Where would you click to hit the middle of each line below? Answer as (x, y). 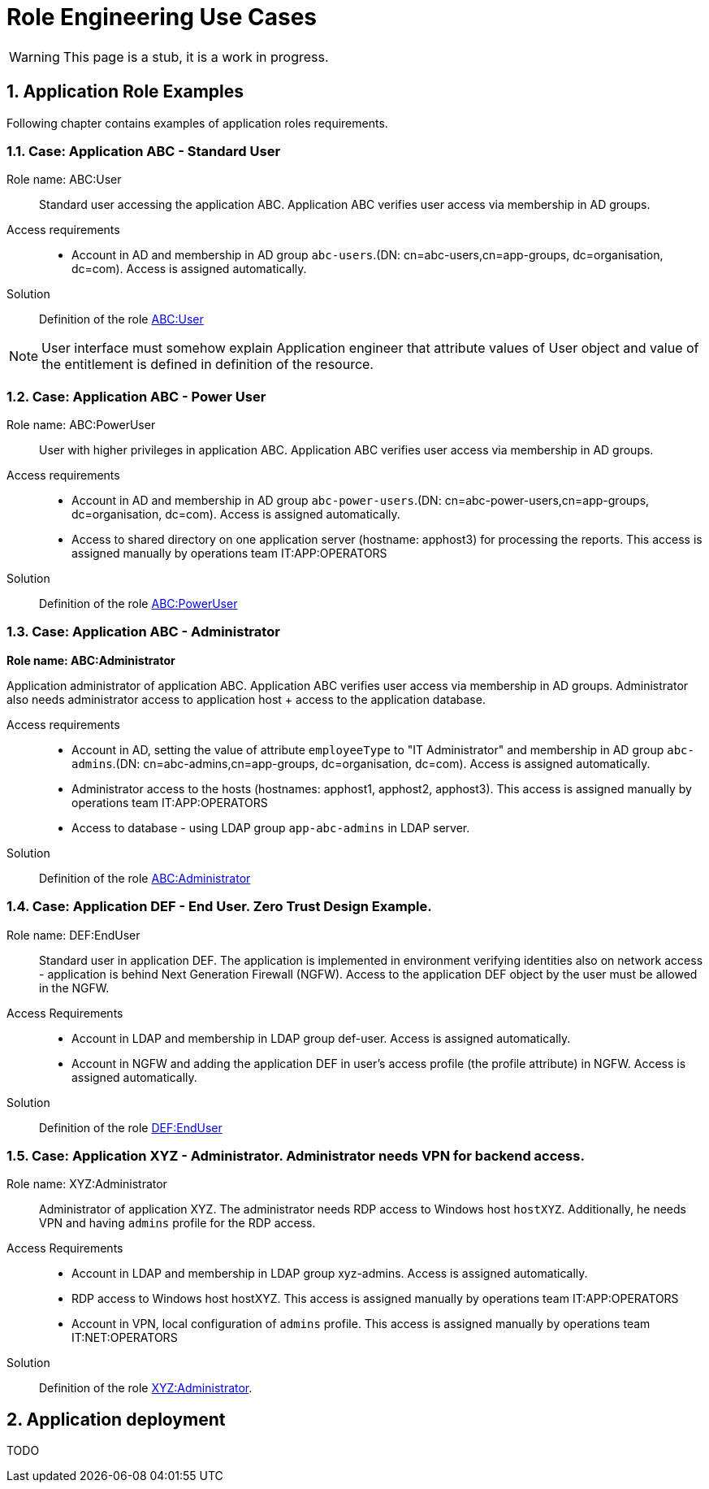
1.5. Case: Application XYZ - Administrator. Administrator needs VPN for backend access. (296, 1155)
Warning (35, 56)
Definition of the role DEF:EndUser (131, 1127)
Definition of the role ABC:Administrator (145, 878)
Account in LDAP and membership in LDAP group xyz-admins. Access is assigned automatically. (330, 1274)
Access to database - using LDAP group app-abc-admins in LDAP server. (271, 827)
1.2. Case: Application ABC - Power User (136, 396)
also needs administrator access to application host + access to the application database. (246, 699)
